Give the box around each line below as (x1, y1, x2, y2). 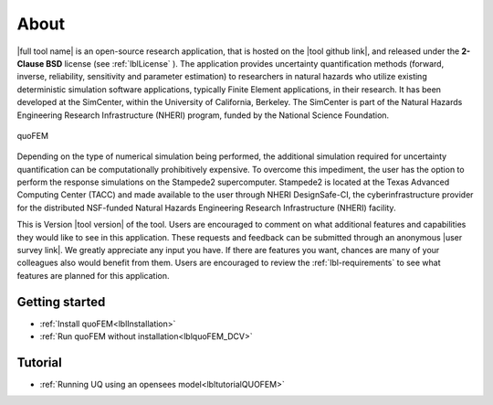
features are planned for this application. (16, 270, 170, 281)
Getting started (16, 293, 106, 310)
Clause (16, 58, 45, 69)
